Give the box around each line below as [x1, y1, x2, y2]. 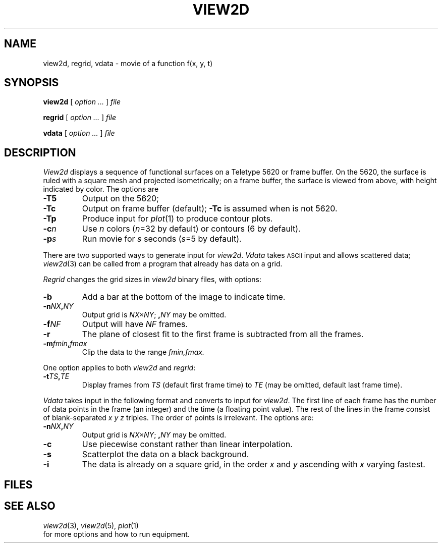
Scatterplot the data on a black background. [82, 449, 249, 460]
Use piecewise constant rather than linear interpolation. [82, 439, 293, 450]
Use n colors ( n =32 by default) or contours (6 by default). [82, 224, 301, 234]
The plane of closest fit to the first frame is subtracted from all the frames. [82, 329, 364, 340]
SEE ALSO [4, 500, 56, 513]
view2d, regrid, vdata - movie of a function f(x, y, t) [43, 59, 213, 68]
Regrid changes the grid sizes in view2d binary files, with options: [43, 275, 262, 284]
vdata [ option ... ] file [43, 129, 115, 138]
